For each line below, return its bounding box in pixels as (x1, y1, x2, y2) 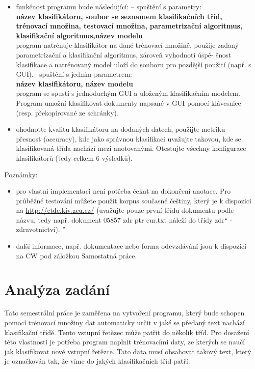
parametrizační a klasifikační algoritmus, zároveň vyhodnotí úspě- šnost (16, 49, 231, 59)
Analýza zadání (4, 279, 110, 299)
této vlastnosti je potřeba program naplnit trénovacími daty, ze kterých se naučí (4, 337, 245, 347)
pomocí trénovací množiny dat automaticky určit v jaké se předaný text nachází (4, 317, 245, 327)
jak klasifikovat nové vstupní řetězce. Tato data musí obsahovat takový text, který (4, 346, 252, 356)
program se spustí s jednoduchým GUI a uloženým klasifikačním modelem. (16, 88, 240, 98)
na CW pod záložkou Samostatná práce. (16, 250, 137, 260)
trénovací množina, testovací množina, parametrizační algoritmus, (16, 21, 243, 31)
